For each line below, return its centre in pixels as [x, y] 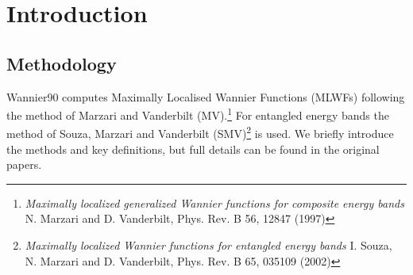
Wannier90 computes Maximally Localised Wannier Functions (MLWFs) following [206, 96]
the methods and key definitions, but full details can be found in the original [193, 149]
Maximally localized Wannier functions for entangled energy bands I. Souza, [208, 245]
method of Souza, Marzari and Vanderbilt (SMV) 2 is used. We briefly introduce [200, 132]
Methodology [62, 63]
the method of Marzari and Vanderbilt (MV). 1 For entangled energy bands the [198, 114]
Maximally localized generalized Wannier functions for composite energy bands [214, 202]
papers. [24, 164]
